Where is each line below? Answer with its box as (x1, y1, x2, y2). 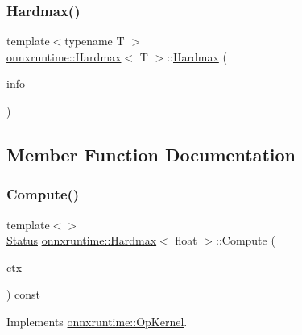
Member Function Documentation (6, 141, 296, 166)
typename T (64, 32, 125, 49)
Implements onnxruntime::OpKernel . (6, 312, 188, 329)
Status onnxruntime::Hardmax (6, 232, 157, 249)
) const (6, 286, 41, 303)
